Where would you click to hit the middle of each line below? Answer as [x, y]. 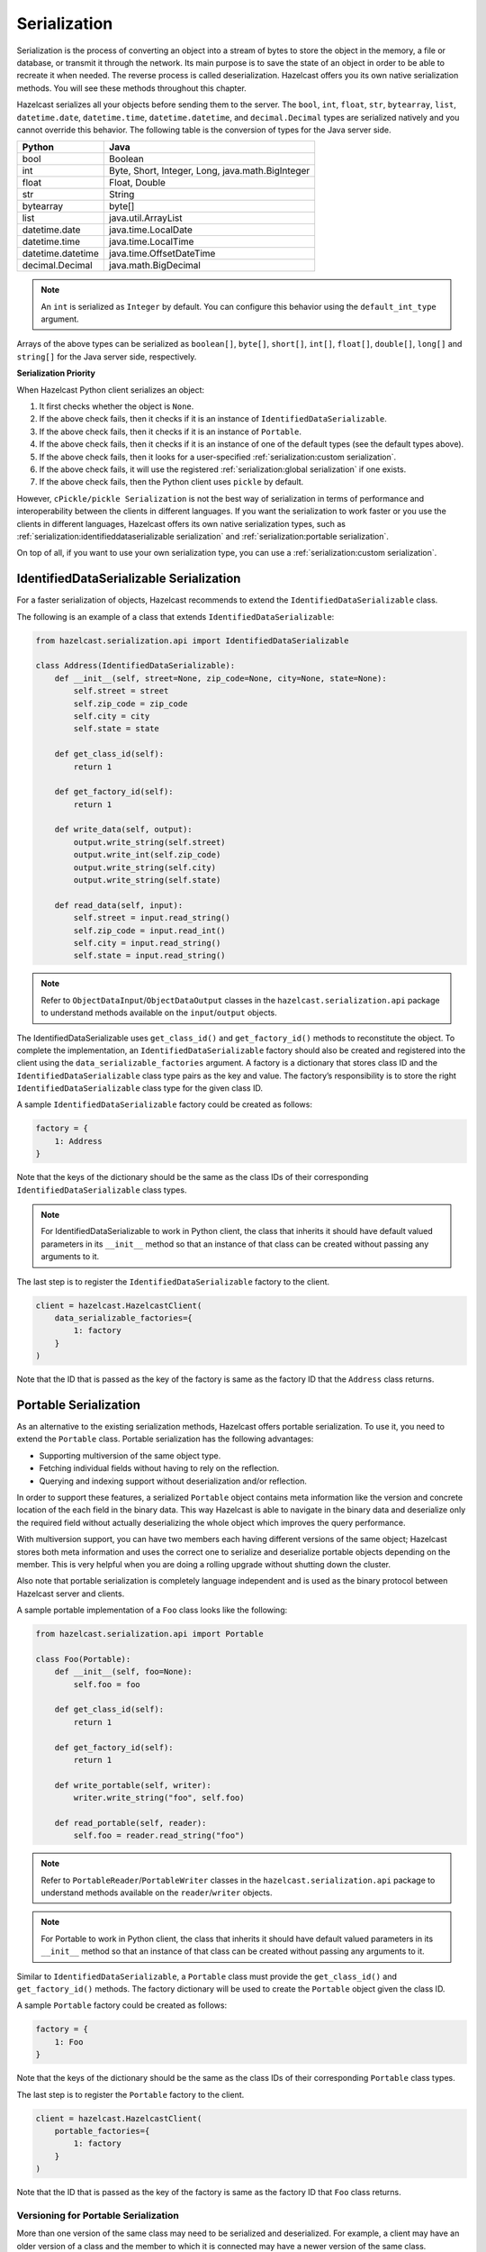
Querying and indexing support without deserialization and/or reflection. [173, 1481]
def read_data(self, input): [119, 905]
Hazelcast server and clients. [71, 1594]
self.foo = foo [107, 1684]
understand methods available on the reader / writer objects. [157, 1893]
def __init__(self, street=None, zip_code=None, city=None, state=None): [220, 678]
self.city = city [112, 716]
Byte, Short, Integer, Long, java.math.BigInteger [210, 171]
